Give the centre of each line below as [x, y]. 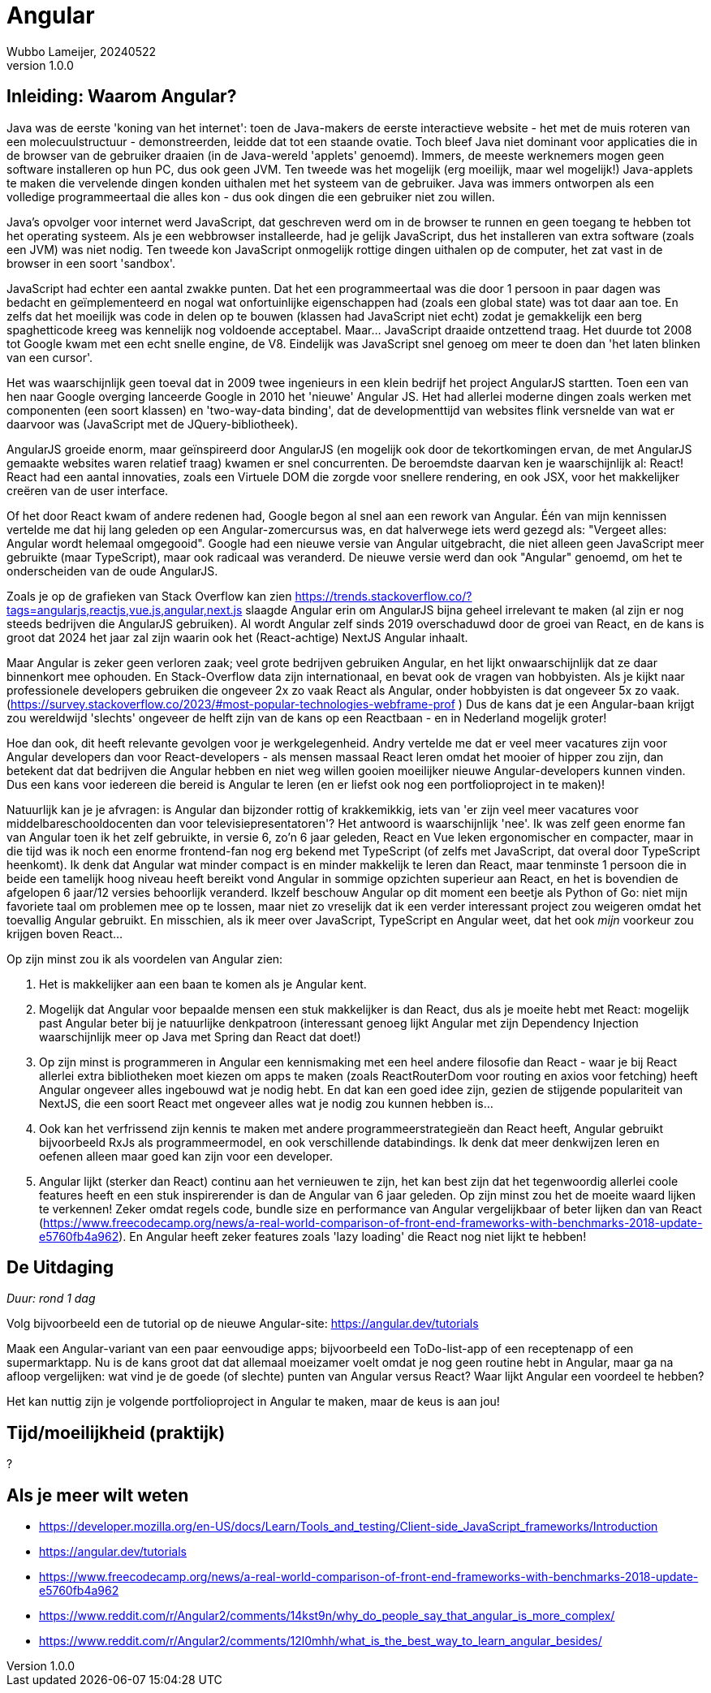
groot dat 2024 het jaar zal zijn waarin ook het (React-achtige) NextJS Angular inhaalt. [237, 637]
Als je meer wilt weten [98, 1495]
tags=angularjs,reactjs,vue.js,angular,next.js [125, 610]
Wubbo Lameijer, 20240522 [82, 51]
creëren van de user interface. [88, 490]
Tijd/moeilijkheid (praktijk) [116, 1432]
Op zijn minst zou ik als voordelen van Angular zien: [145, 959]
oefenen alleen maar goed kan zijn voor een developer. [186, 1156]
